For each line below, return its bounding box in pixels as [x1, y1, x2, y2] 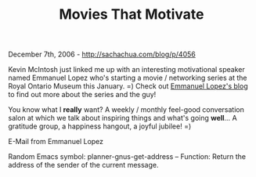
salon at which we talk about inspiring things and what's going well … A [8, 114, 237, 123]
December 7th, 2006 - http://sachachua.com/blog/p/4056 [8, 49, 196, 60]
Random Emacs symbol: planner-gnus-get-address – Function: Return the [8, 152, 247, 161]
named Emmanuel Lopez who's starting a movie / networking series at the [8, 73, 247, 83]
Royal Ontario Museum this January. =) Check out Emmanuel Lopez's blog [8, 81, 248, 91]
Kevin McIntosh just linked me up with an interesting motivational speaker [8, 65, 245, 74]
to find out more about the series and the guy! [8, 90, 157, 99]
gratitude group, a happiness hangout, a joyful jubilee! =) [8, 121, 192, 131]
